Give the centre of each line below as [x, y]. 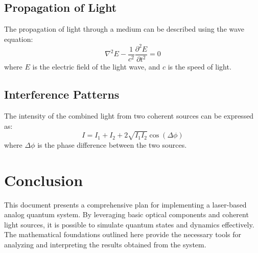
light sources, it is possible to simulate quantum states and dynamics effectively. [129, 224]
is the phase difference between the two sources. [112, 144]
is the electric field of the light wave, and [96, 67]
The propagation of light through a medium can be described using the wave [124, 29]
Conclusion [44, 180]
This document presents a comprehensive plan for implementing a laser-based [125, 204]
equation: [19, 39]
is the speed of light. [200, 67]
